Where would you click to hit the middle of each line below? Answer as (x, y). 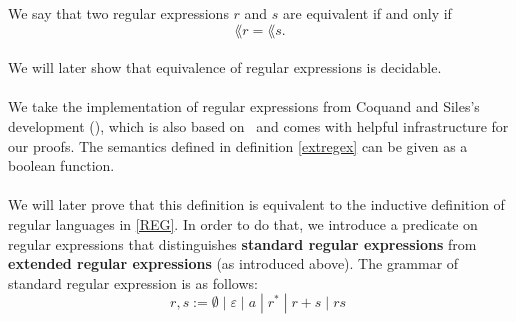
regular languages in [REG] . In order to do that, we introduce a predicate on (243, 223)
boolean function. (61, 165)
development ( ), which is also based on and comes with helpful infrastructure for (258, 125)
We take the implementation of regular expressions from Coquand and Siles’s (244, 106)
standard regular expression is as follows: (133, 282)
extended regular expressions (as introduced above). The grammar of (233, 263)
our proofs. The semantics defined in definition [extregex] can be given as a (238, 145)
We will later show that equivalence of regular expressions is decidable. (225, 67)
